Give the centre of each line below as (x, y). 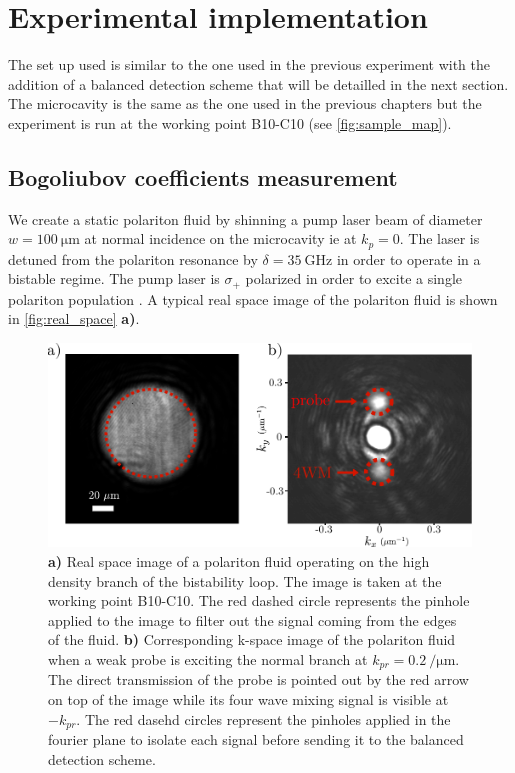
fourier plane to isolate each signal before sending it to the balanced (256, 738)
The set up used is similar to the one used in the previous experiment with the (249, 64)
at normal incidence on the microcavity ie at (220, 238)
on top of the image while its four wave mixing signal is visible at (248, 698)
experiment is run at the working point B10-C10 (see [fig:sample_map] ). (230, 122)
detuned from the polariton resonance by (133, 258)
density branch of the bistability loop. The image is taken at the (245, 580)
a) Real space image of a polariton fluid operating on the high (239, 560)
